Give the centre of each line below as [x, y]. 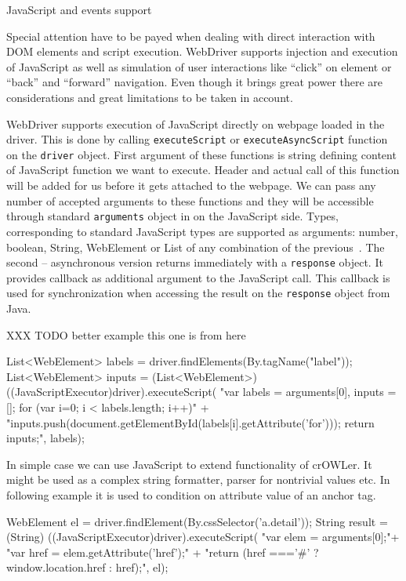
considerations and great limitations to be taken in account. [150, 97]
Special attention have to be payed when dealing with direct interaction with [191, 36]
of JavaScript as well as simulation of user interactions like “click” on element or [199, 66]
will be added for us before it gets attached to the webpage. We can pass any [191, 185]
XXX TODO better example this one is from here [126, 334]
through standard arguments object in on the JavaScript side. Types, [172, 216]
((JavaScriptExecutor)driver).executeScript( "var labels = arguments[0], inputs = [201, 392]
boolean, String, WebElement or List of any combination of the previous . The [196, 247]
